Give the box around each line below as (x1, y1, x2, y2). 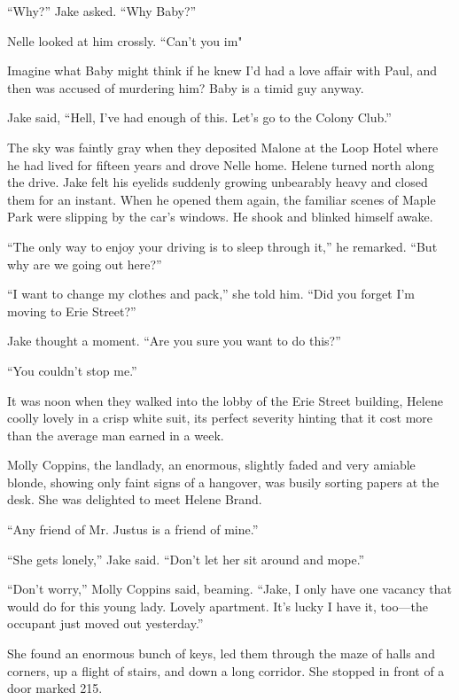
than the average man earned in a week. (7, 425, 224, 444)
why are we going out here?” (7, 254, 162, 273)
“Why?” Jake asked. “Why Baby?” (7, 2, 197, 19)
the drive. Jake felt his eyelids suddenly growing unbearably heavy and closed (7, 173, 428, 191)
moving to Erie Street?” (7, 301, 136, 320)
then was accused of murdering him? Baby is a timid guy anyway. (7, 78, 364, 97)
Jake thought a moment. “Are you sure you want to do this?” (7, 331, 341, 350)
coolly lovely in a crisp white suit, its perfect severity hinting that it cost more (7, 408, 433, 427)
